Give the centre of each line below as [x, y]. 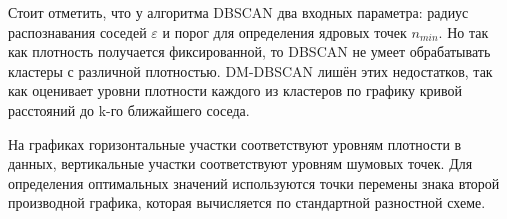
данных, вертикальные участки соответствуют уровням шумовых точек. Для [240, 163]
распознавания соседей [77, 31]
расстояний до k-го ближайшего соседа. [129, 109]
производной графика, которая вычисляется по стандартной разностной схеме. [247, 202]
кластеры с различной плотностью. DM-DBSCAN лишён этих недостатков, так [250, 70]
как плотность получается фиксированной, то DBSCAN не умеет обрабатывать [249, 51]
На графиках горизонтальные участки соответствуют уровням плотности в [235, 143]
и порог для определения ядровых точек [284, 31]
